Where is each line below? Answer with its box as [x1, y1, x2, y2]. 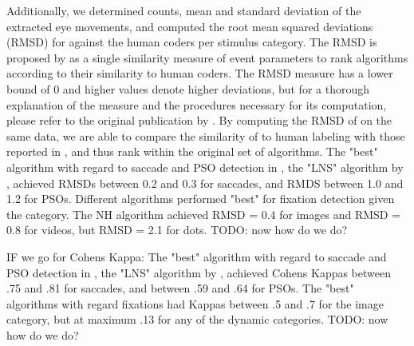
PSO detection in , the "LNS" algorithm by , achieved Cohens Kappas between [6, 264, 392, 280]
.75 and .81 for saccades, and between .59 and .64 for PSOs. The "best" [6, 280, 354, 296]
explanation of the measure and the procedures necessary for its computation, [6, 96, 387, 113]
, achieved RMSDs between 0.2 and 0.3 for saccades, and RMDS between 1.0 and [6, 174, 404, 191]
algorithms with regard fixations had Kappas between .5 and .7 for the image [6, 295, 384, 312]
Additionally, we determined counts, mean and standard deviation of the [6, 2, 361, 18]
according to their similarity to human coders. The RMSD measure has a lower [6, 65, 393, 82]
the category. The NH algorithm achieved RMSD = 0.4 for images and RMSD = [6, 205, 401, 222]
